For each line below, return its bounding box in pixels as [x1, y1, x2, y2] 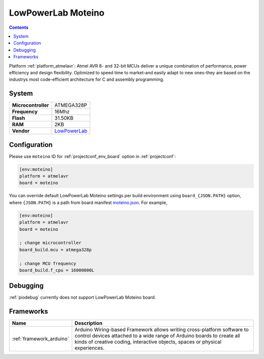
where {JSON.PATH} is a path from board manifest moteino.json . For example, [9, 200, 168, 205]
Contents [9, 24, 29, 30]
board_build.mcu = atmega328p [19, 247, 92, 252]
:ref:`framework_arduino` [12, 336, 69, 342]
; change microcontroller [19, 240, 82, 246]
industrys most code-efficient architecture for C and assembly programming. [9, 76, 164, 83]
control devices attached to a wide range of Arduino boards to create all [74, 333, 241, 339]
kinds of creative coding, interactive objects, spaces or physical [74, 338, 222, 345]
